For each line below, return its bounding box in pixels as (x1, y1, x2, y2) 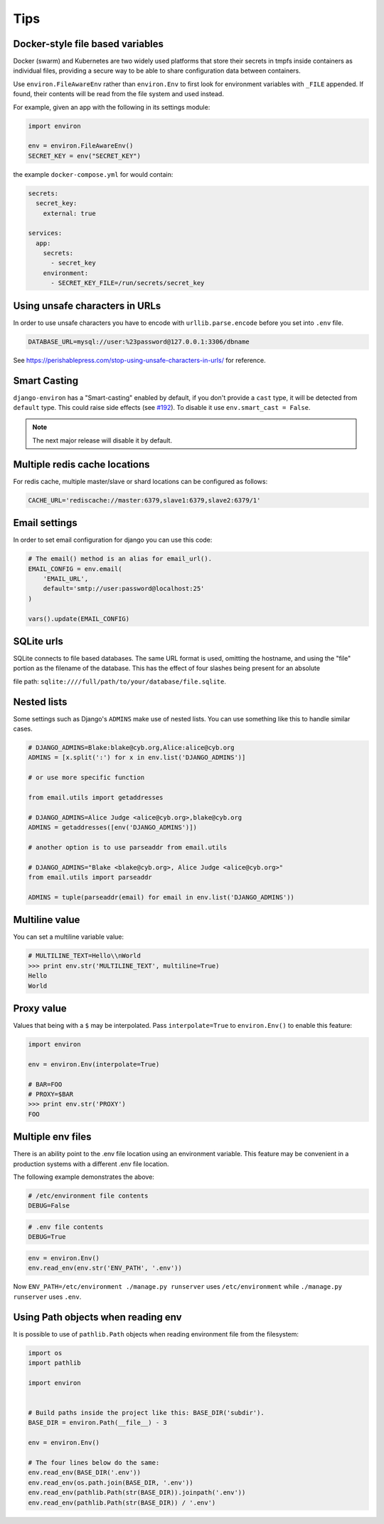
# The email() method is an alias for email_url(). (28, 555, 213, 563)
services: (28, 229, 63, 237)
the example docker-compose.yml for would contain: (13, 170, 174, 178)
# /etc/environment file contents (28, 1192, 149, 1200)
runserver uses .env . (13, 1292, 82, 1301)
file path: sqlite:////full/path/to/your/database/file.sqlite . (13, 677, 227, 686)
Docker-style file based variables (13, 38, 164, 50)
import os (28, 1349, 63, 1357)
